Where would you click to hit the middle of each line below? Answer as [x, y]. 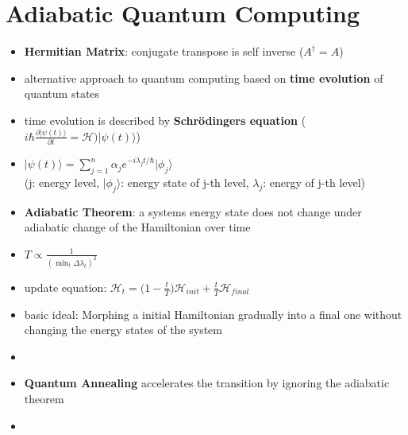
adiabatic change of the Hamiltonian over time [137, 227]
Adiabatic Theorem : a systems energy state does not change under [193, 211]
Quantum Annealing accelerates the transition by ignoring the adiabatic [207, 383]
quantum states [62, 93]
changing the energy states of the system [123, 330]
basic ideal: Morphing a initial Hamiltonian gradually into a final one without [213, 314]
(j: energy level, [62, 182]
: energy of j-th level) [314, 182]
